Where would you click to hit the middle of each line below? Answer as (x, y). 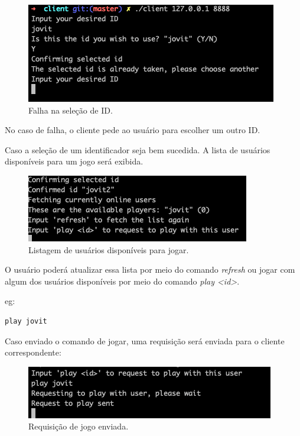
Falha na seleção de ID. (71, 110)
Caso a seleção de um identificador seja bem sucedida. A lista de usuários (138, 149)
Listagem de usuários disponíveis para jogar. (109, 249)
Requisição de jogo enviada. (79, 426)
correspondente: (33, 352)
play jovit (26, 321)
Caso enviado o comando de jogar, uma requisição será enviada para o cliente (145, 340)
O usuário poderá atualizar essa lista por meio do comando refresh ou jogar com (150, 269)
